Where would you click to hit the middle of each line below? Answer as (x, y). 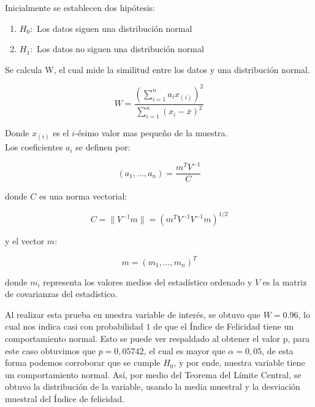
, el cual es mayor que (184, 350)
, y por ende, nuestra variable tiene (239, 362)
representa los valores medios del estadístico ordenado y (148, 281)
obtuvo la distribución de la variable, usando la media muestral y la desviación (153, 386)
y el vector (25, 241)
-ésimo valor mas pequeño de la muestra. (151, 133)
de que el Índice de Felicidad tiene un (223, 326)
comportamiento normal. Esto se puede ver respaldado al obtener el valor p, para (157, 338)
